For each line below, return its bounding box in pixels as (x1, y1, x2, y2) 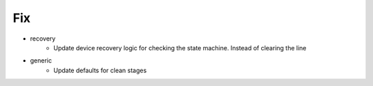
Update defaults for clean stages (53, 66, 147, 74)
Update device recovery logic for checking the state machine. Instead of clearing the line (53, 43, 307, 52)
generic (30, 56, 52, 65)
